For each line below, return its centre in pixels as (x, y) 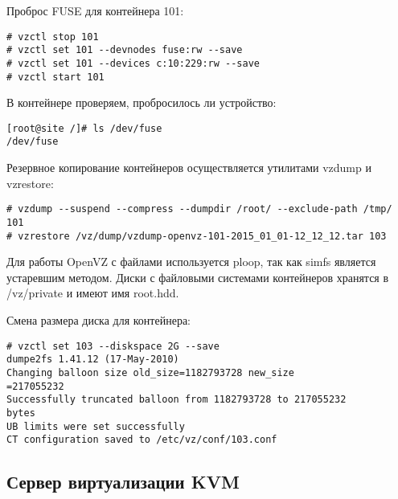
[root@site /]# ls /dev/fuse (84, 128)
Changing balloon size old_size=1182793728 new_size (150, 372)
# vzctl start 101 (55, 77)
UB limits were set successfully (96, 426)
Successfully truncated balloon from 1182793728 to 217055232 (176, 400)
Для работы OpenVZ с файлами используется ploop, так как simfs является (191, 262)
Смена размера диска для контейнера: (98, 320)
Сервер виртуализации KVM (123, 482)
